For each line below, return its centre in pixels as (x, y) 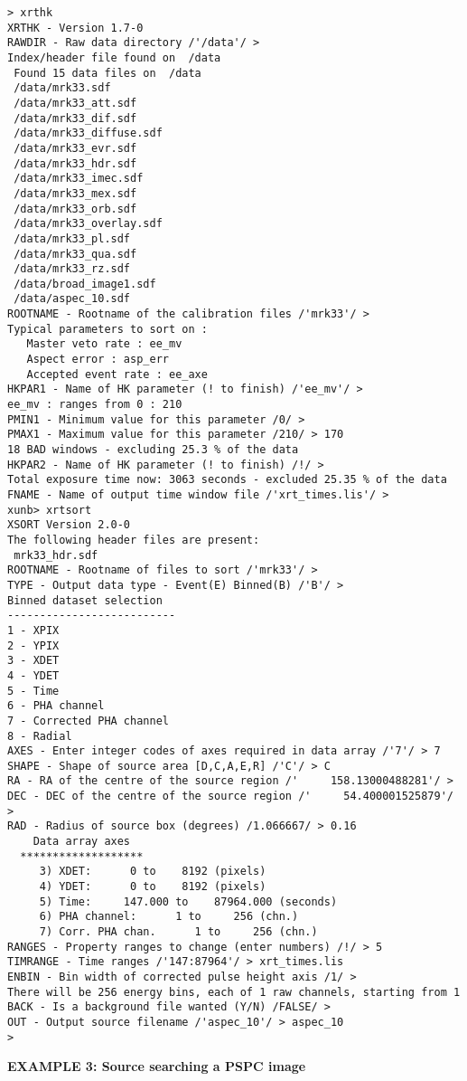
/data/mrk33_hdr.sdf (75, 163)
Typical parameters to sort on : (107, 329)
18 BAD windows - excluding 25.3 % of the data (153, 450)
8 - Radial (40, 736)
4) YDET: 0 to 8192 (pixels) (153, 887)
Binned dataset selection (85, 600)
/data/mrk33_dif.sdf (75, 118)
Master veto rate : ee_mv (104, 344)
